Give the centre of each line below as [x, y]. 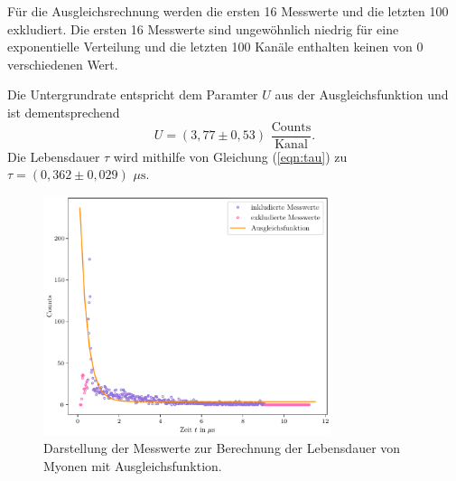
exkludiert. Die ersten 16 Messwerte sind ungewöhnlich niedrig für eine [203, 28]
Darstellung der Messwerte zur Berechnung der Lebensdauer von [222, 448]
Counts [291, 127]
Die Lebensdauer [54, 156]
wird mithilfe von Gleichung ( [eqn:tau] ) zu [230, 156]
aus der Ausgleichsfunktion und [362, 94]
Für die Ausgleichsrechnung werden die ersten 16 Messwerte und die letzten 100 [228, 11]
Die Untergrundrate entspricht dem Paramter [133, 94]
